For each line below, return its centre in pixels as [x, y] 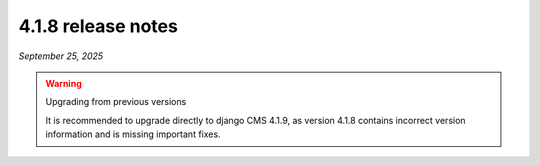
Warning [63, 83]
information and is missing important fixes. [133, 134]
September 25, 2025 [61, 56]
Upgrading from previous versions [116, 102]
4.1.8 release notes [98, 26]
